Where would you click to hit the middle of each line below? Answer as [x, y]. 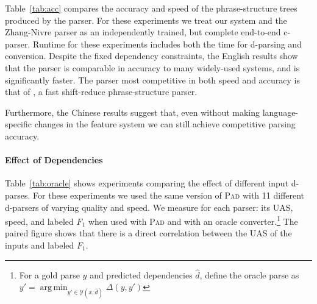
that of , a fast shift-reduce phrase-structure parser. [101, 92]
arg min [54, 288]
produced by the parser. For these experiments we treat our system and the [146, 20]
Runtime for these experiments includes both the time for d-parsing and [167, 44]
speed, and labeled [39, 221]
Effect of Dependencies [54, 160]
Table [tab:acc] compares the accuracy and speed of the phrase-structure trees [151, 8]
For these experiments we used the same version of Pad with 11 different [169, 195]
